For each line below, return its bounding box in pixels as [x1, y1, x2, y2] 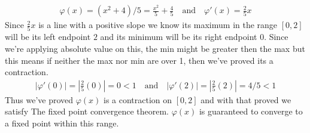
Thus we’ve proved [5, 93, 74, 106]
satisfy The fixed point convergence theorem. [5, 105, 169, 117]
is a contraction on [104, 93, 172, 106]
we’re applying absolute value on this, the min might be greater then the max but [5, 42, 305, 54]
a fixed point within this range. [5, 117, 119, 129]
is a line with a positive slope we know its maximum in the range [38, 18, 278, 31]
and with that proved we [200, 93, 291, 106]
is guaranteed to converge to [199, 105, 303, 117]
